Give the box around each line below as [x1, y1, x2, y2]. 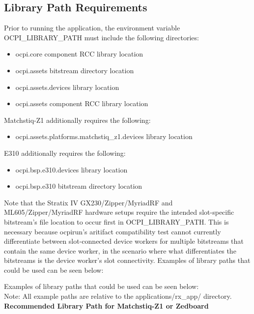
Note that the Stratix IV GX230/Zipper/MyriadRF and [4, 197, 173, 207]
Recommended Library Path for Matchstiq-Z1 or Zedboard [4, 300, 209, 311]
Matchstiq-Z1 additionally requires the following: [4, 114, 151, 125]
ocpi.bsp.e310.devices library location [15, 164, 128, 174]
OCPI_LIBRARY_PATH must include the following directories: [4, 32, 199, 42]
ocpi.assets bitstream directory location [15, 65, 134, 75]
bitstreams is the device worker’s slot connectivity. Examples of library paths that [4, 255, 251, 265]
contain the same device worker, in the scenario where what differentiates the [4, 245, 236, 256]
